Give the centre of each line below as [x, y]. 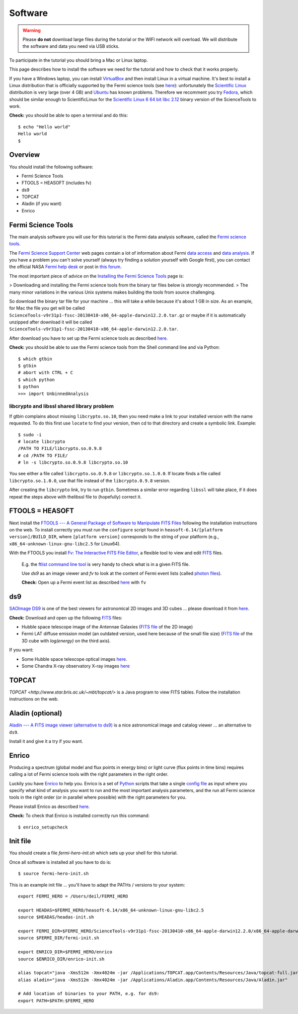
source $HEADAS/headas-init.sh [56, 917]
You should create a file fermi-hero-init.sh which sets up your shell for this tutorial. [94, 853]
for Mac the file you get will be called [47, 308]
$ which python [37, 380]
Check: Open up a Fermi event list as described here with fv [84, 583]
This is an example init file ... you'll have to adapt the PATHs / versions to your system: [97, 885]
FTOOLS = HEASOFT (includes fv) [57, 183]
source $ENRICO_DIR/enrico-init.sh [61, 959]
